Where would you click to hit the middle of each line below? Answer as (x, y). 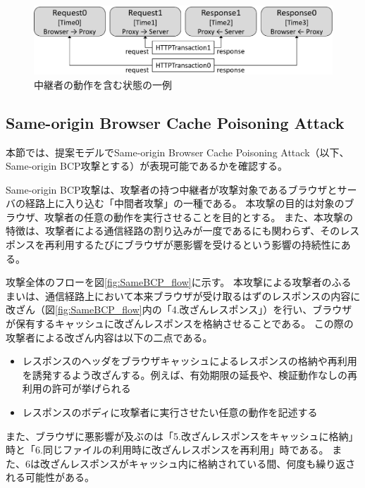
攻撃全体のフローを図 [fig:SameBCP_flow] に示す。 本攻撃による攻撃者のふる (179, 282)
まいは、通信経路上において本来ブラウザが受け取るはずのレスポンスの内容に (183, 295)
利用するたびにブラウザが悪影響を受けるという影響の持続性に (198, 245)
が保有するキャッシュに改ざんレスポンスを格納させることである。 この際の (180, 324)
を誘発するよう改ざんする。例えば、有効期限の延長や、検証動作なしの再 (190, 374)
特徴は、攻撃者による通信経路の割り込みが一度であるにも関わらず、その (173, 231)
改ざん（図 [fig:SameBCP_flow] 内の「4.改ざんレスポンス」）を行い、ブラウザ (179, 309)
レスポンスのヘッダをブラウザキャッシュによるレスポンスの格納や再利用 (190, 361)
